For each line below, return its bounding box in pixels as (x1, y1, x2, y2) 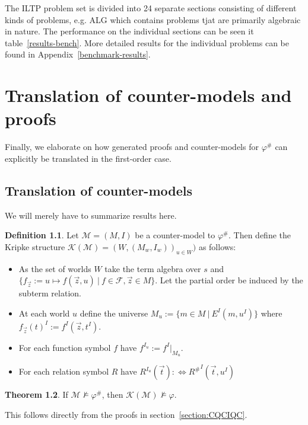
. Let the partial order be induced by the (155, 274, 303, 286)
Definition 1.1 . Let (5, 229, 79, 241)
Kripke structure (5, 240, 65, 253)
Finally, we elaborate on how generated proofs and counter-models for (5, 140, 259, 153)
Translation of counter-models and (5, 83, 292, 107)
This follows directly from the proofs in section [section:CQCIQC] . (5, 408, 247, 420)
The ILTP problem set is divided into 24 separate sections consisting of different (5, 2, 297, 14)
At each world (18, 306, 70, 319)
